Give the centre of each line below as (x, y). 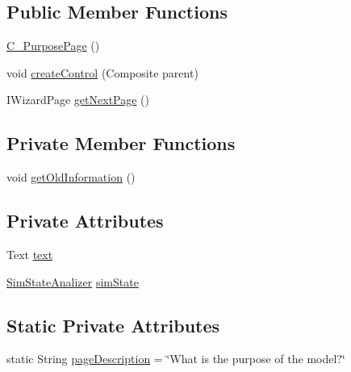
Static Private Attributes (113, 325)
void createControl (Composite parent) (102, 72)
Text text (30, 254)
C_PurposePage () (53, 46)
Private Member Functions (121, 143)
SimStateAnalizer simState (73, 281)
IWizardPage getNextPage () (78, 100)
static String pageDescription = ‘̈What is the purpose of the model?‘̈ (176, 359)
